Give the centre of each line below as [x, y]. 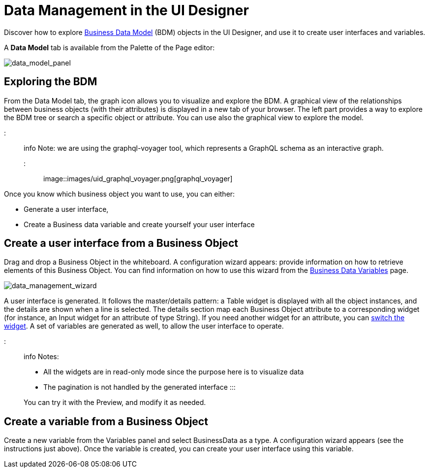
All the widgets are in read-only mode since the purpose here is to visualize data [174, 372]
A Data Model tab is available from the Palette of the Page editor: [109, 47]
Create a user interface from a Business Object [121, 243]
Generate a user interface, [66, 209]
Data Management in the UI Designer [126, 10]
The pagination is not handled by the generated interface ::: [139, 387]
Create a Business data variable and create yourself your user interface [139, 224]
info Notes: [41, 357]
